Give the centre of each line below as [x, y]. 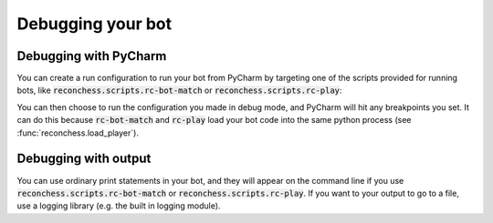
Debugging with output [84, 159]
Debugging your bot [94, 24]
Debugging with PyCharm [92, 56]
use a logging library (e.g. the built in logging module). [119, 206]
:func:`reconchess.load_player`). [78, 133]
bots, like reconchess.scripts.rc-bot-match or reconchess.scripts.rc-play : [179, 90]
